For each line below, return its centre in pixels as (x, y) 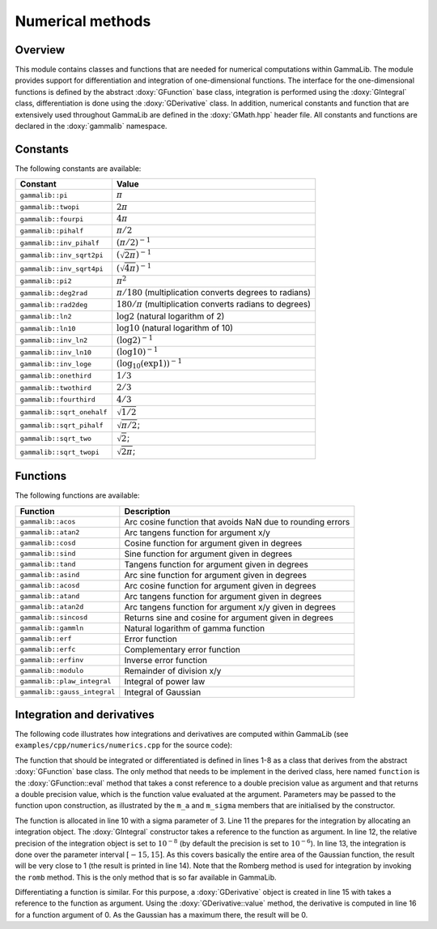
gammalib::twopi (50, 207)
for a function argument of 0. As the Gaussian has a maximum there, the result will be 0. (161, 914)
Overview (40, 50)
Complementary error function (182, 649)
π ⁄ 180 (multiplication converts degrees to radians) (214, 292)
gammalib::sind (48, 554)
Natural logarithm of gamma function (195, 628)
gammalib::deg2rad (54, 293)
